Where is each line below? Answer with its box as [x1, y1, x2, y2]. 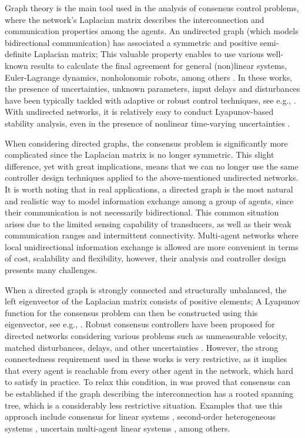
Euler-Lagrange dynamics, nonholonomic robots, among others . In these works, [5, 71, 293, 83]
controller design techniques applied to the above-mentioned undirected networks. [5, 171, 299, 184]
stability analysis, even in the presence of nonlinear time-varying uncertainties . [5, 117, 290, 129]
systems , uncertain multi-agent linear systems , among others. [5, 422, 230, 434]
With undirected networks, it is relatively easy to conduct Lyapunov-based [5, 105, 274, 118]
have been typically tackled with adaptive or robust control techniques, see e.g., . [5, 94, 296, 106]
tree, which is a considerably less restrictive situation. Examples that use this [5, 399, 283, 411]
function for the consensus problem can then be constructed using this [5, 306, 258, 318]
